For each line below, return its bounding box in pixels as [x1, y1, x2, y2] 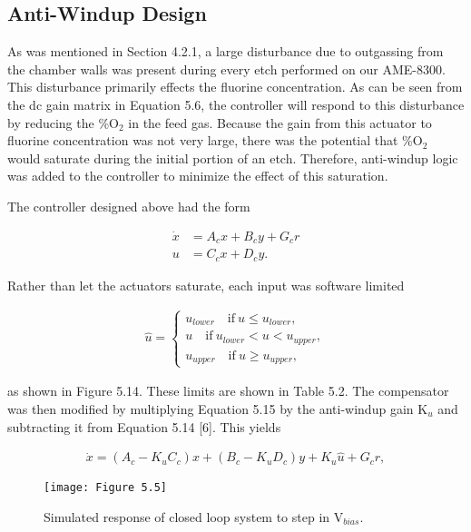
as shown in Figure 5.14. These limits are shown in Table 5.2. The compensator [7, 381, 449, 400]
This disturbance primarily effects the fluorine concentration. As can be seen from [7, 77, 463, 96]
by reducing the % [7, 113, 110, 132]
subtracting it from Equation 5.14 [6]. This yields [7, 417, 281, 436]
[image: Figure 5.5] [44, 481, 168, 495]
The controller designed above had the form [7, 196, 250, 215]
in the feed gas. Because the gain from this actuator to [128, 113, 432, 132]
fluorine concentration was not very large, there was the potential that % [7, 131, 413, 150]
